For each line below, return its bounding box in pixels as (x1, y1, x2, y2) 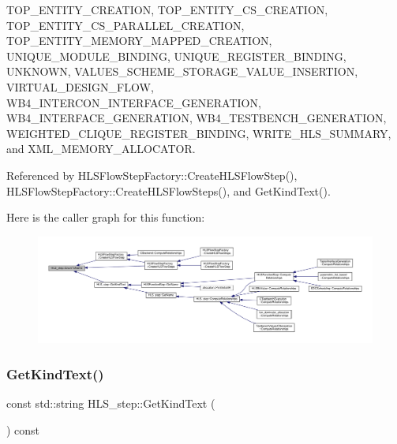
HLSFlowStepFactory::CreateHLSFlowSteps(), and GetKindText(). (6, 182, 331, 199)
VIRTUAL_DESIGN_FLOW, (6, 78, 154, 95)
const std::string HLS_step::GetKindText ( (6, 394, 215, 411)
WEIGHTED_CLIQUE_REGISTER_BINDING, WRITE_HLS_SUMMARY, (6, 125, 391, 141)
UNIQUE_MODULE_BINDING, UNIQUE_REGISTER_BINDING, (6, 47, 346, 64)
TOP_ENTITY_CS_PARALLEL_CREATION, (6, 17, 245, 33)
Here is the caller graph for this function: (6, 209, 205, 226)
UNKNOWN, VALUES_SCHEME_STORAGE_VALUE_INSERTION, (6, 63, 358, 80)
